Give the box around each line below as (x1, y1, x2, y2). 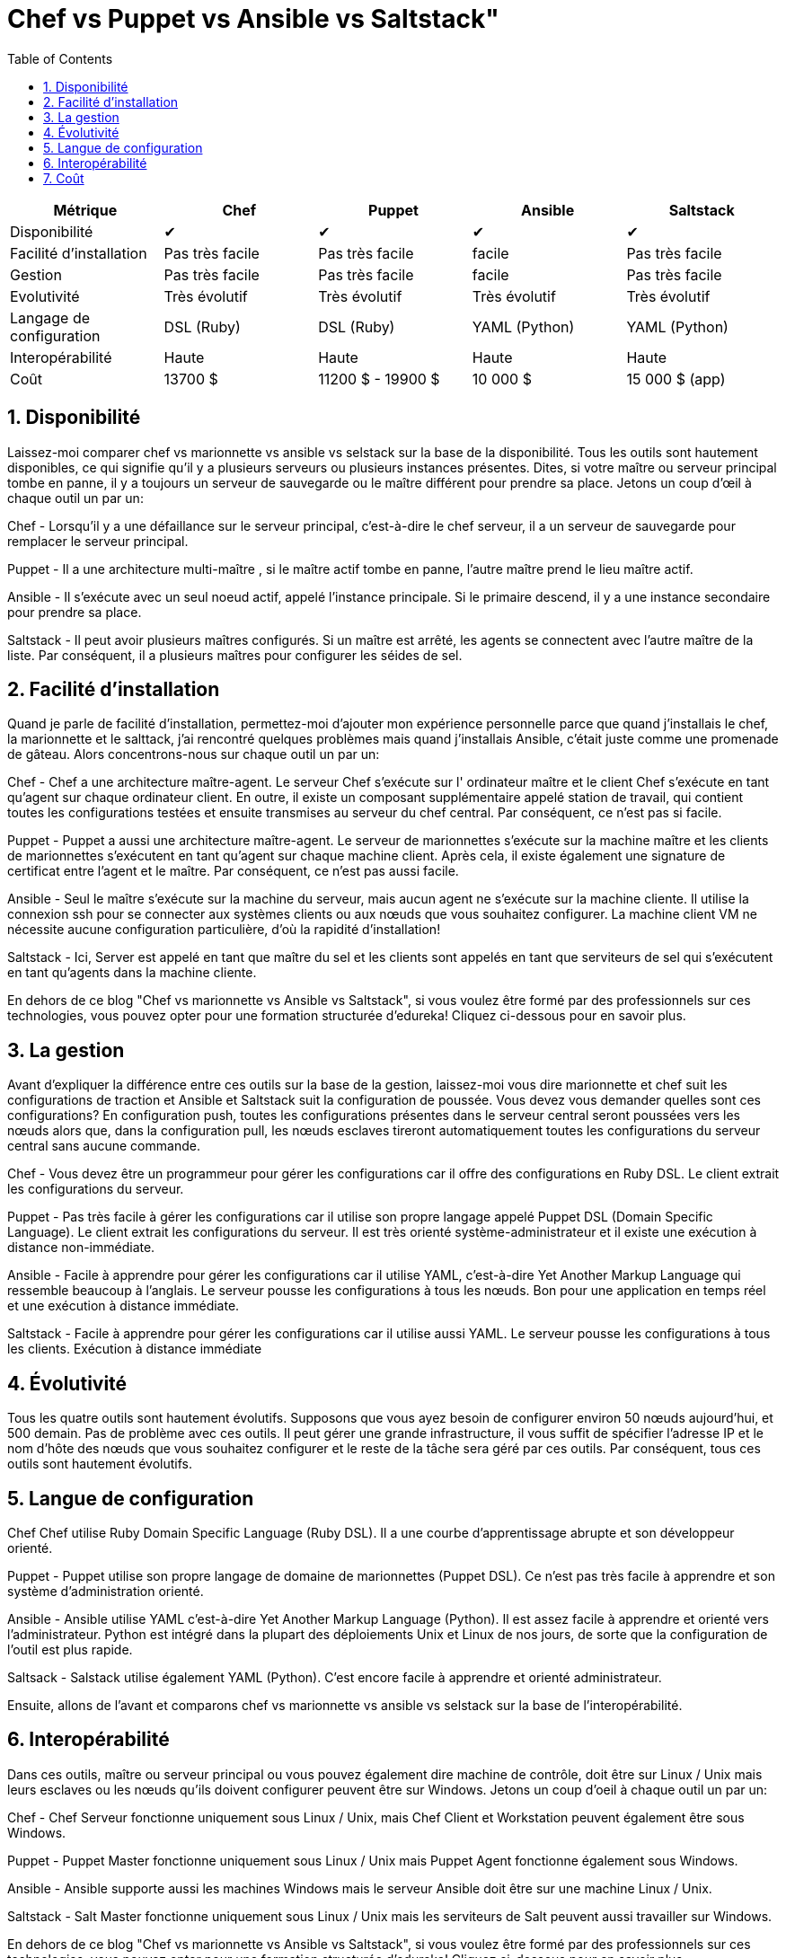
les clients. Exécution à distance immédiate (7, 1341, 262, 1357)
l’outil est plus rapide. (7, 1641, 133, 1657)
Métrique (53, 200, 118, 219)
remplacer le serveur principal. (7, 533, 189, 549)
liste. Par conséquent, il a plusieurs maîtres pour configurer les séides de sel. (7, 647, 463, 663)
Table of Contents (7, 50, 113, 66)
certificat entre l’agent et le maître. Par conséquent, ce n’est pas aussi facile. (7, 863, 459, 879)
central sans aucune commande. (7, 1138, 200, 1154)
